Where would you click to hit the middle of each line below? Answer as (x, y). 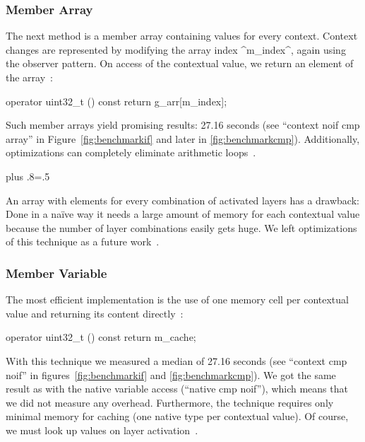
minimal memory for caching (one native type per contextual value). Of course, (177, 416)
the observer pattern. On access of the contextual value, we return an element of (180, 63)
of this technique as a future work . (83, 242)
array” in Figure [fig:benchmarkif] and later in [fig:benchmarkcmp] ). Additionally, (183, 138)
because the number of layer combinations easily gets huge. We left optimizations (181, 227)
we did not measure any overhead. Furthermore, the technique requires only (170, 402)
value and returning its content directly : (95, 313)
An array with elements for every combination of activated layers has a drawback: (182, 200)
